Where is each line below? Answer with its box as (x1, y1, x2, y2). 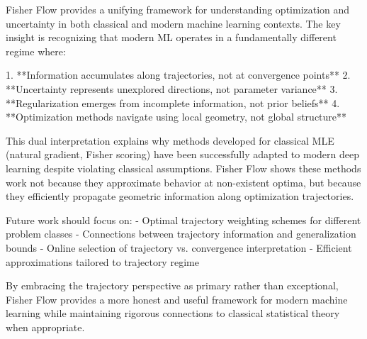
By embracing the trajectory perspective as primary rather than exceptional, (6, 278, 339, 293)
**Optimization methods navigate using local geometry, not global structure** (6, 109, 347, 124)
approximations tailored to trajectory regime (6, 254, 199, 269)
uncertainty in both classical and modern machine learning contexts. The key (6, 16, 341, 30)
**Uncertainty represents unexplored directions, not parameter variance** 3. (6, 81, 338, 96)
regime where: (6, 43, 66, 58)
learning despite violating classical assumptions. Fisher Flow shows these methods (6, 160, 361, 175)
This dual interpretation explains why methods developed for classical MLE (6, 133, 334, 148)
